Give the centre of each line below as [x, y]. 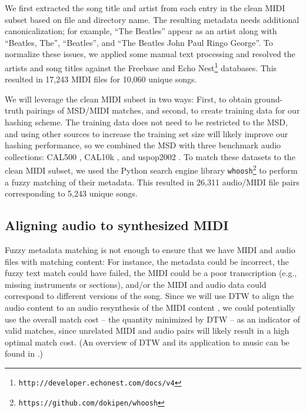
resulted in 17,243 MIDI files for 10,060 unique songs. [101, 79]
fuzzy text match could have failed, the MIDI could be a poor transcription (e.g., [151, 273]
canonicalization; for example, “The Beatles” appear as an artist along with [141, 31]
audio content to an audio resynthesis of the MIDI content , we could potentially [150, 308]
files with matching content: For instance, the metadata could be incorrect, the [147, 261]
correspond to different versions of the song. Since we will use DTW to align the [149, 296]
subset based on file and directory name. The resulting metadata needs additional [152, 19]
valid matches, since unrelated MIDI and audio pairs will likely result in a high [147, 330]
